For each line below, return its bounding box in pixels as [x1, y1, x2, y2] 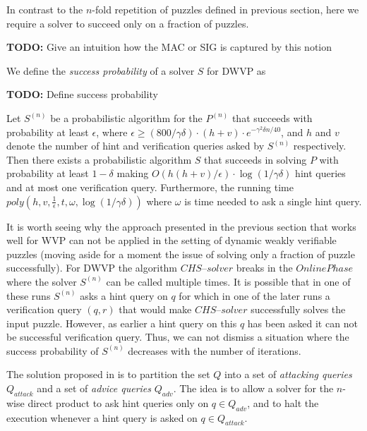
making [116, 166, 149, 181]
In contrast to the [6, 2, 83, 16]
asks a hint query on [80, 288, 168, 303]
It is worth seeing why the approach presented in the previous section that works [6, 219, 356, 233]
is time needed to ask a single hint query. [184, 193, 362, 208]
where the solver [6, 274, 77, 289]
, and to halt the [247, 395, 319, 410]
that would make [119, 302, 192, 317]
